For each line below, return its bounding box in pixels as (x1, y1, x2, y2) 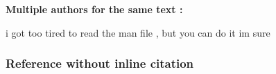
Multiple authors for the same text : (6, 2, 183, 16)
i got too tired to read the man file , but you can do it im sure (6, 25, 270, 39)
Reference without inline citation (6, 55, 194, 72)
